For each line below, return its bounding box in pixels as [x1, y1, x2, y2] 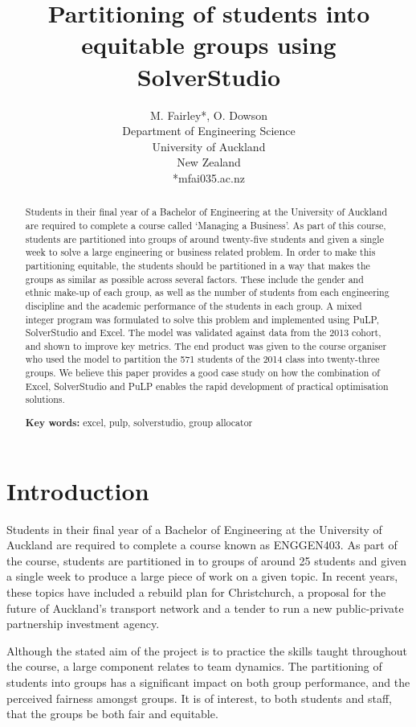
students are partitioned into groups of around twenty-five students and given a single [25, 232, 384, 245]
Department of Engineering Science [122, 122, 296, 139]
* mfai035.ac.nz [173, 169, 245, 186]
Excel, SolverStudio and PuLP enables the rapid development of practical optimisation [25, 379, 389, 392]
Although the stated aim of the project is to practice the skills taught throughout [6, 642, 408, 659]
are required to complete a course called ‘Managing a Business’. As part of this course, [25, 218, 386, 232]
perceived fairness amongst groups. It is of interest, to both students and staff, [6, 689, 392, 706]
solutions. [25, 392, 65, 406]
